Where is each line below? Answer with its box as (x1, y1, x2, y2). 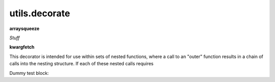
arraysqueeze (9, 25, 40, 32)
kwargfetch (9, 44, 35, 50)
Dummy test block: (9, 70, 49, 76)
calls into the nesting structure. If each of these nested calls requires (9, 61, 154, 67)
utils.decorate (9, 8, 70, 19)
